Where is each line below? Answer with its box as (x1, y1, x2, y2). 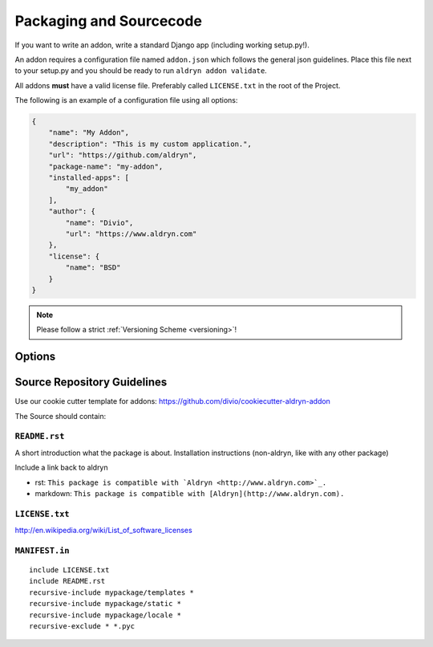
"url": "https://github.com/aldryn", (48, 151, 197, 160)
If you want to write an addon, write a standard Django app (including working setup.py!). (14, 40, 310, 50)
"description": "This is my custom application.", (48, 139, 252, 149)
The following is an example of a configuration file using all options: (14, 96, 238, 105)
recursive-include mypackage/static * (29, 599, 182, 608)
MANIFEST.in (14, 545, 70, 555)
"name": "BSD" (65, 263, 121, 272)
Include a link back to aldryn (14, 462, 108, 473)
